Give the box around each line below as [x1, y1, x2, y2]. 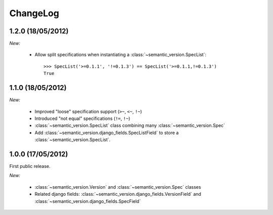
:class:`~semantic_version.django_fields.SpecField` [34, 198, 141, 204]
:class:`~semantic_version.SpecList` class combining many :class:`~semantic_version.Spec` [34, 122, 225, 128]
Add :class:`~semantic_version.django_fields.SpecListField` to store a [34, 130, 179, 136]
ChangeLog [9, 8, 59, 19]
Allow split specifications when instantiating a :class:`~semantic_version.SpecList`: [34, 52, 207, 58]
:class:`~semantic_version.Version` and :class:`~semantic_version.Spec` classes [34, 184, 201, 190]
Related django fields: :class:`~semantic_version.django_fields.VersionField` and [34, 191, 202, 197]
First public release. [9, 163, 51, 169]
